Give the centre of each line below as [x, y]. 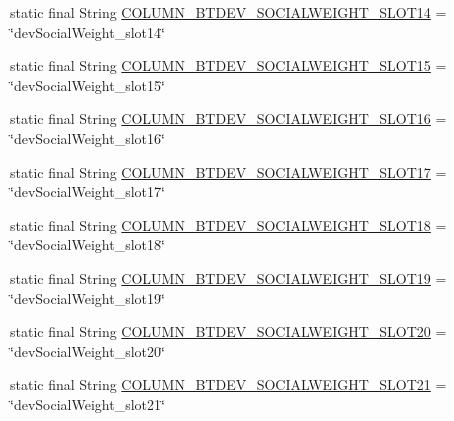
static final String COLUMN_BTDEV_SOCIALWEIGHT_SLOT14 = [228, 12]
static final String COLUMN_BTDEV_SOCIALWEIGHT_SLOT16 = [228, 118]
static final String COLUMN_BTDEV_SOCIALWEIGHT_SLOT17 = [228, 171]
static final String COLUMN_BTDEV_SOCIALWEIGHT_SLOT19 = [228, 277]
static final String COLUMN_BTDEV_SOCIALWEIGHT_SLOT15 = [228, 65]
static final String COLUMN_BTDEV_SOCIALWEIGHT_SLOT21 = [228, 384]
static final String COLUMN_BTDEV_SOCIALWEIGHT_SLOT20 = [228, 331]
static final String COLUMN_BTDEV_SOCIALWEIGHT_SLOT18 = [228, 224]
